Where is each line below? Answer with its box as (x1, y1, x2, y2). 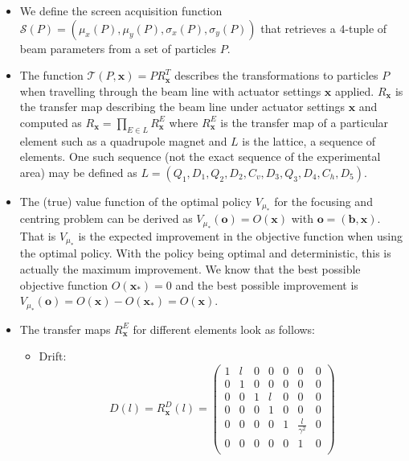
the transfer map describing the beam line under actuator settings (19, 98, 345, 115)
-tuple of (345, 19, 387, 36)
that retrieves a (260, 19, 336, 36)
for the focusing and (274, 192, 373, 209)
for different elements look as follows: (133, 320, 316, 337)
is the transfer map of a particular (220, 113, 389, 130)
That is (19, 227, 56, 244)
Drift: (39, 348, 67, 364)
